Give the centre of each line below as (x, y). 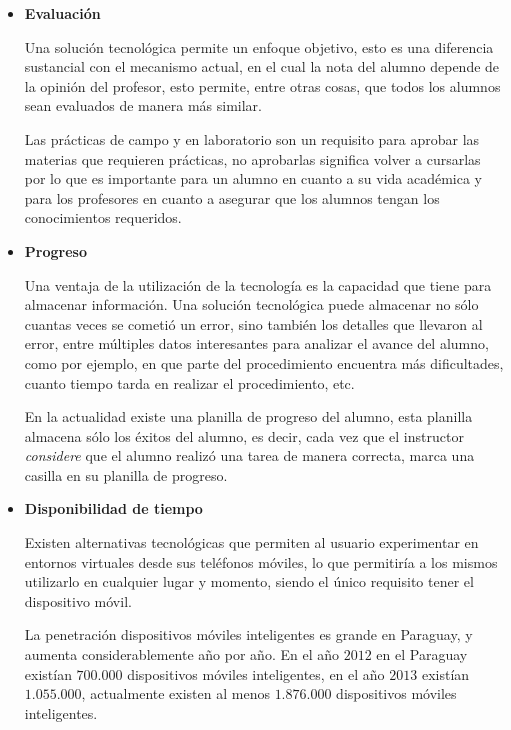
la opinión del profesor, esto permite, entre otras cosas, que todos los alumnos (262, 85)
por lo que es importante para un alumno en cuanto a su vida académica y (253, 178)
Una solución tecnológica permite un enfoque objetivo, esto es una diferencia (259, 46)
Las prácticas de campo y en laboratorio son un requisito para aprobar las (252, 138)
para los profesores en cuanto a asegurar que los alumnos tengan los (232, 197)
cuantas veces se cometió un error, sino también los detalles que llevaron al (253, 323)
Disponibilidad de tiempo (113, 508)
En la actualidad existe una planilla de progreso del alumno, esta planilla (248, 416)
